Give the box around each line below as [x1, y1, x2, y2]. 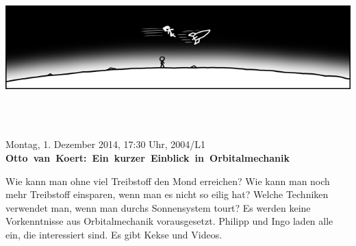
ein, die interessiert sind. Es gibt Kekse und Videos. [5, 227, 222, 241]
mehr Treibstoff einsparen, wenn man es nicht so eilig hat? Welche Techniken [5, 187, 329, 201]
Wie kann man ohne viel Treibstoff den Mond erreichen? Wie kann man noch [5, 173, 330, 188]
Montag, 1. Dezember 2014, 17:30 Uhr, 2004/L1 [5, 137, 206, 151]
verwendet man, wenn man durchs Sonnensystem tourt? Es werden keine [5, 200, 311, 214]
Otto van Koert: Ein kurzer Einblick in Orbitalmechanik [5, 151, 290, 164]
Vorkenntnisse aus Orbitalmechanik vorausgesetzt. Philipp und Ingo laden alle [5, 214, 333, 228]
